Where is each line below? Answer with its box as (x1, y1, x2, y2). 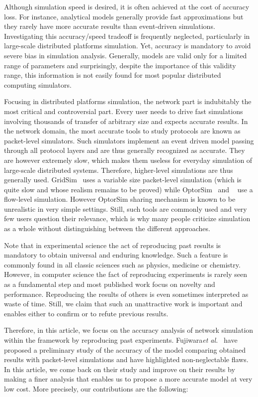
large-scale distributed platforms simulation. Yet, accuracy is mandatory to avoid (4, 40, 251, 51)
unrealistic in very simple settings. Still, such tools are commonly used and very (4, 203, 247, 214)
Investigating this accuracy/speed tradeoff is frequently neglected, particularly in (4, 30, 250, 41)
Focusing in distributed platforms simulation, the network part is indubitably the (4, 96, 252, 107)
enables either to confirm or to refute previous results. (4, 308, 169, 318)
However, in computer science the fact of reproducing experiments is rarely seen (4, 269, 247, 279)
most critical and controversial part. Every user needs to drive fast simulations (4, 106, 243, 116)
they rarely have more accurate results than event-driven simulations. (4, 21, 215, 31)
